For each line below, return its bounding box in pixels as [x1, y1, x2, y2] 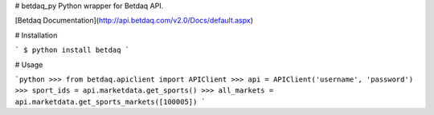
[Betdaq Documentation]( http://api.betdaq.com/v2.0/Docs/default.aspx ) [14, 16, 253, 26]
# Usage [14, 60, 43, 69]
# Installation [14, 30, 58, 40]
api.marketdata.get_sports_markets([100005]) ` [14, 97, 207, 106]
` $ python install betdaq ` [14, 46, 130, 55]
